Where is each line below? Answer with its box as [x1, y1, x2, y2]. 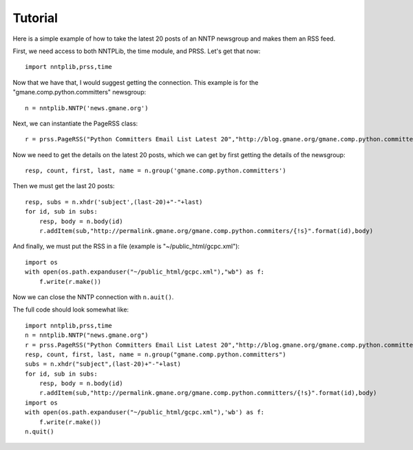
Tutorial [12, 10, 59, 25]
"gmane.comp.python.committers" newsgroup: [12, 88, 147, 96]
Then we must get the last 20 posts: [12, 182, 115, 190]
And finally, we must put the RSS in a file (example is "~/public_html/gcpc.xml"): [12, 242, 240, 251]
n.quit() [25, 428, 54, 436]
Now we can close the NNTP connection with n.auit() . [12, 293, 174, 301]
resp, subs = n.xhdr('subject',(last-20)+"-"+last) [25, 198, 203, 206]
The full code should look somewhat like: [12, 305, 129, 314]
